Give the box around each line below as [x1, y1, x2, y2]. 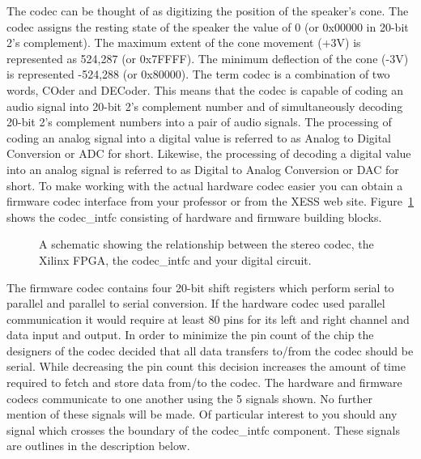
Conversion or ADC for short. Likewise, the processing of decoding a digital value [6, 145, 411, 162]
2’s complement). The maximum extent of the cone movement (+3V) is [6, 34, 361, 51]
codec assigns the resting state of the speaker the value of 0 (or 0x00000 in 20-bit [6, 18, 409, 35]
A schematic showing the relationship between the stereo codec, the [39, 236, 374, 253]
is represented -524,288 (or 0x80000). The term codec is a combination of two [6, 66, 390, 83]
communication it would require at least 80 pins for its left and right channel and [6, 310, 410, 327]
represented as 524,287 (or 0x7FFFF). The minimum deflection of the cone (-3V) [6, 49, 409, 66]
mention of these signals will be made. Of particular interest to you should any [6, 406, 398, 423]
